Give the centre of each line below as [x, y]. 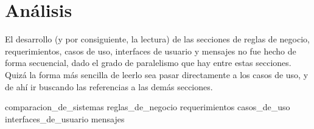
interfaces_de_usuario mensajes [65, 118]
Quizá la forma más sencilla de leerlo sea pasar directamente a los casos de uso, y [157, 74]
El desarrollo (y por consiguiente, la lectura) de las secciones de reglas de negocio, [157, 39]
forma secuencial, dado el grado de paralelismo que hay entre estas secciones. [148, 63]
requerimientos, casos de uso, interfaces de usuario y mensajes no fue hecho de [151, 51]
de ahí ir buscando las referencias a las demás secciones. [109, 86]
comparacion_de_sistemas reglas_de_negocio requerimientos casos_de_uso [148, 107]
